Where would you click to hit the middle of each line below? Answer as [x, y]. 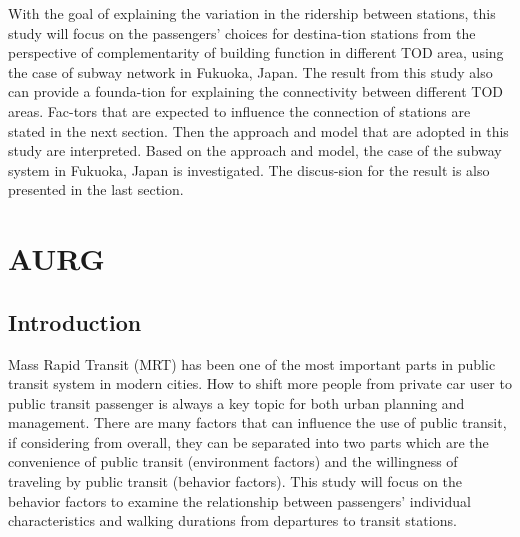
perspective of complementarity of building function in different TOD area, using [256, 52]
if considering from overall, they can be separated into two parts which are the [248, 441]
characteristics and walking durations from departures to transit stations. [232, 520]
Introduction [75, 321]
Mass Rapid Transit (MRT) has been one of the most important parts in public [252, 363]
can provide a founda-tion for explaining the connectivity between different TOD [256, 91]
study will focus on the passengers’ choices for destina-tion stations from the [242, 32]
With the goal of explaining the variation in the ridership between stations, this [252, 13]
